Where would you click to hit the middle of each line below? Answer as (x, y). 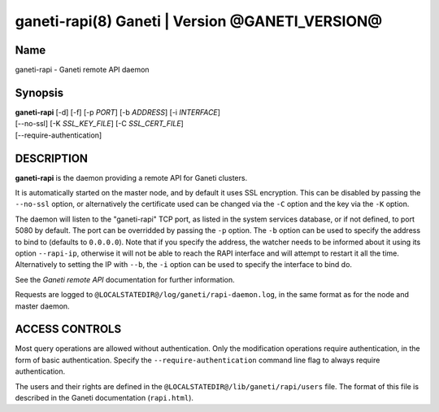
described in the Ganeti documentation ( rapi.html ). (104, 398)
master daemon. (42, 306)
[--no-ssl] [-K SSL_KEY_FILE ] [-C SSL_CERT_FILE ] (100, 124)
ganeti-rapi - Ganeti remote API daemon (82, 70)
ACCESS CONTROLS (68, 329)
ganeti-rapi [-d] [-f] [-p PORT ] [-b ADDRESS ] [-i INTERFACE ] (118, 112)
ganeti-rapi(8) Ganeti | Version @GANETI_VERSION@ (199, 21)
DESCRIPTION (52, 158)
